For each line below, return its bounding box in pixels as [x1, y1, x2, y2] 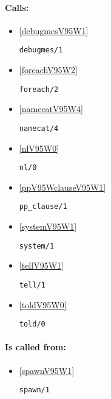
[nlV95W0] [19, 141, 59, 154]
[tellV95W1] [19, 259, 64, 272]
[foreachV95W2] [19, 63, 78, 76]
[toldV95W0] [19, 298, 67, 311]
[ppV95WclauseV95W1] [19, 180, 106, 193]
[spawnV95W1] [19, 364, 75, 376]
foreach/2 [19, 85, 59, 94]
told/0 [19, 320, 45, 329]
